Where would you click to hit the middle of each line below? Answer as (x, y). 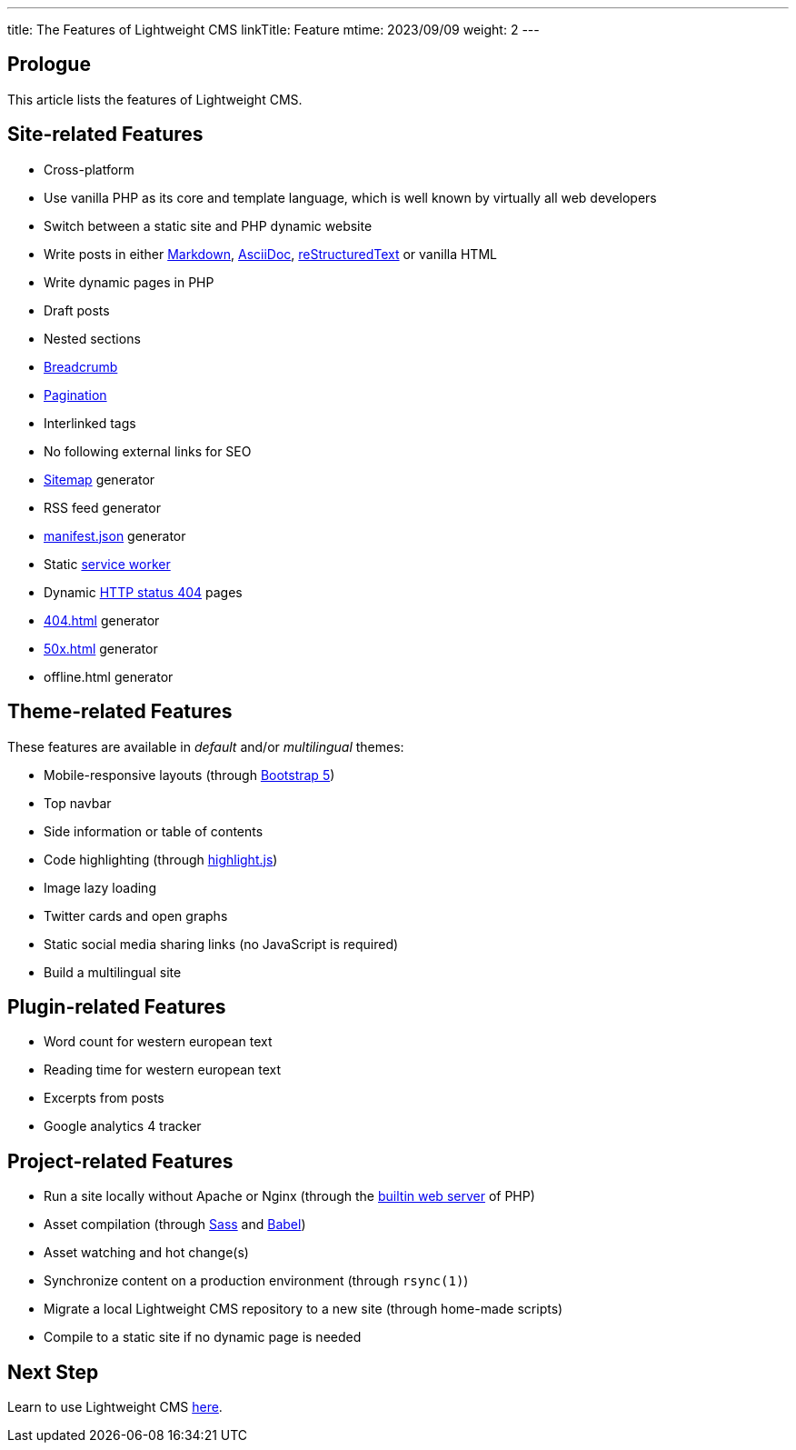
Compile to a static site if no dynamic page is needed (203, 1337)
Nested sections (92, 338)
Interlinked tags (90, 423)
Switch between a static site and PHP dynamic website (208, 225)
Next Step (53, 1372)
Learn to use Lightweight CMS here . (115, 1407)
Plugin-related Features (117, 1006)
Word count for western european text (158, 1042)
